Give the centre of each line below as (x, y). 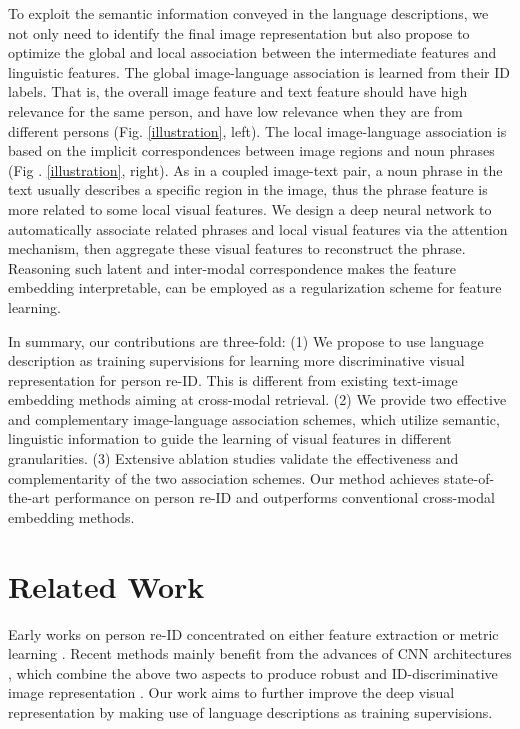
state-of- (469, 477)
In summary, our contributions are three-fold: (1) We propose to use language (246, 340)
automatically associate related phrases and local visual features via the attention (258, 228)
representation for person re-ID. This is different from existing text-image (233, 379)
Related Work (106, 585)
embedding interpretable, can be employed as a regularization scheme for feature (255, 287)
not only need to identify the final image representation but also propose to (239, 32)
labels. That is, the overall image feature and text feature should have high (238, 91)
